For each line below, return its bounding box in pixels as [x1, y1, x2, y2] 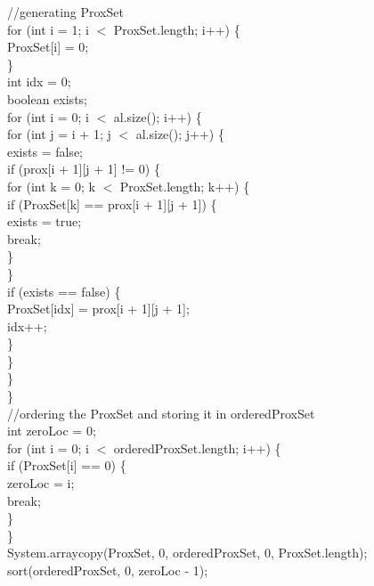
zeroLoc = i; [7, 474, 75, 492]
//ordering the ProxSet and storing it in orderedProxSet [7, 403, 315, 422]
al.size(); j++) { [135, 125, 224, 143]
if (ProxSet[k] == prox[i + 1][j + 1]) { [7, 194, 217, 213]
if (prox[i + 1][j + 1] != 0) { [7, 159, 160, 178]
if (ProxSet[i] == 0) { [7, 456, 126, 475]
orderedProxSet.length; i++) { [113, 438, 281, 457]
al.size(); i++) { [113, 107, 202, 126]
